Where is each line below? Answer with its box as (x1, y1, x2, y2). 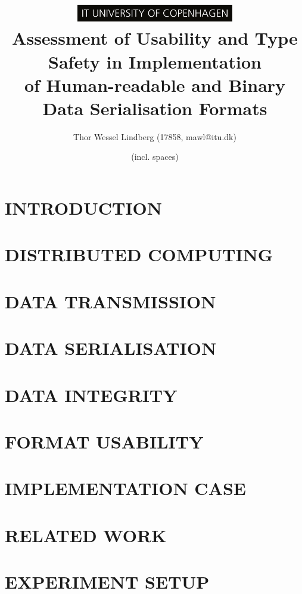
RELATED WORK (5, 522, 167, 547)
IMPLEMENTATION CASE (5, 476, 247, 500)
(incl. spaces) (131, 150, 179, 163)
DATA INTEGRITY (5, 382, 178, 407)
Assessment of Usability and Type (12, 26, 298, 50)
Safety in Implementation (48, 49, 261, 73)
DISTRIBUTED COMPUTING (5, 242, 273, 267)
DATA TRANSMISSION (5, 289, 216, 313)
